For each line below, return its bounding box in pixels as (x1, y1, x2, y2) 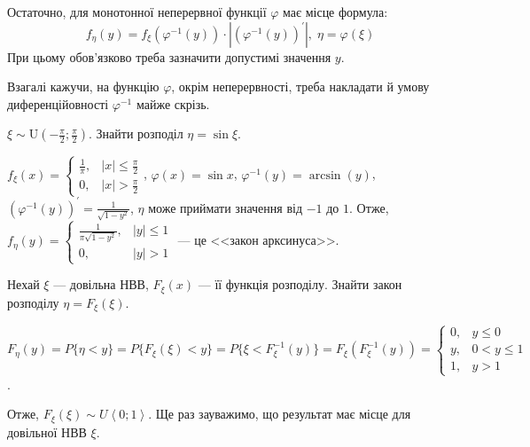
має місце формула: (283, 3, 388, 20)
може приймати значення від (148, 198, 303, 216)
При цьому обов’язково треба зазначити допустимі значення (7, 47, 331, 66)
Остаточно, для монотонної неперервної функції (7, 3, 267, 20)
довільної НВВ (7, 422, 87, 441)
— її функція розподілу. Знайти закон (198, 275, 402, 294)
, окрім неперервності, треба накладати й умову (171, 77, 430, 96)
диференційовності (7, 94, 109, 113)
